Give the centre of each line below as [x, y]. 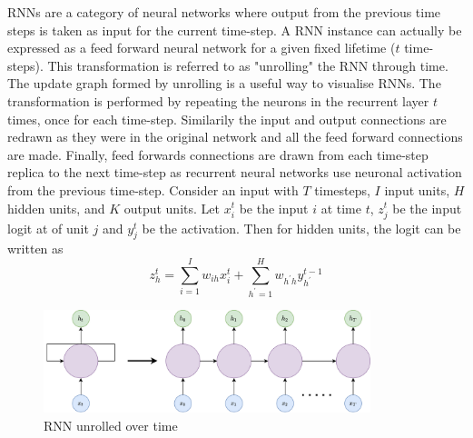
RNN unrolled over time [111, 425]
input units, [417, 189]
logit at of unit [48, 228]
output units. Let [172, 208]
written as [35, 249]
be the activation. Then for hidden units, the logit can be [301, 228]
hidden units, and [56, 208]
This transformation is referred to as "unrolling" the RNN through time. [248, 65]
